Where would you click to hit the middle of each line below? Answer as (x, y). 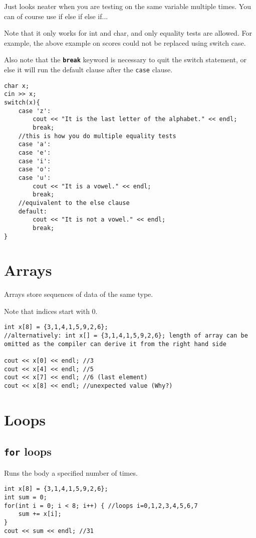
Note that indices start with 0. (51, 311)
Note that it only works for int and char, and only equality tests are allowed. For (128, 33)
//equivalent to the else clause (74, 203)
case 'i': (35, 161)
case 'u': (35, 178)
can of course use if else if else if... (56, 16)
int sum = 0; (26, 498)
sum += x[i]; (40, 514)
